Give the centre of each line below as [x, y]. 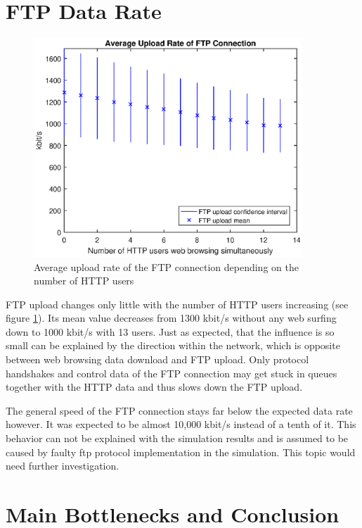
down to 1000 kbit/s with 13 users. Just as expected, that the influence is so [170, 331]
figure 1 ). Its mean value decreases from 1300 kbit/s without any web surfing [171, 318]
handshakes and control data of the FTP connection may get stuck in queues [172, 373]
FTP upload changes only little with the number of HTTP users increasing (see [177, 304]
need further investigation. [63, 466]
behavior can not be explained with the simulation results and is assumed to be [177, 438]
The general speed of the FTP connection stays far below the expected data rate [179, 410]
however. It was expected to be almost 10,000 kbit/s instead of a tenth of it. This [181, 424]
